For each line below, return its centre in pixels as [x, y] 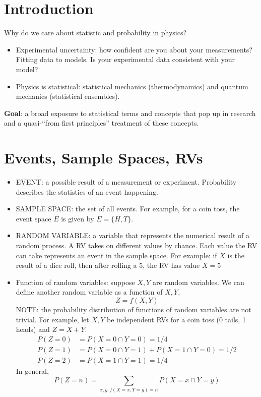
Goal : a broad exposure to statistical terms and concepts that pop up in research [130, 113]
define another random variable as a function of [89, 292]
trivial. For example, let [52, 319]
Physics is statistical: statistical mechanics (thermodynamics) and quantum [132, 86]
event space [34, 218]
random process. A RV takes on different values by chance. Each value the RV [137, 245]
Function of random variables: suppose [75, 282]
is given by [78, 218]
